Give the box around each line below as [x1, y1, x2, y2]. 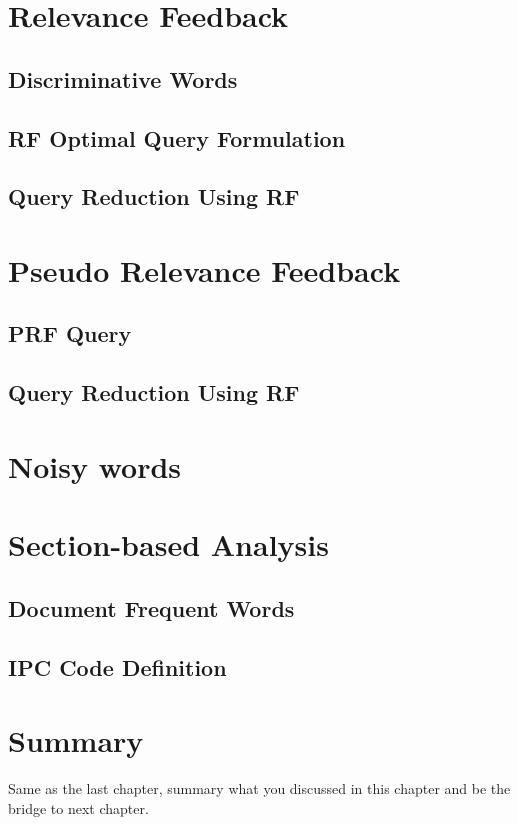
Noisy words [8, 445, 182, 486]
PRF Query [8, 318, 132, 349]
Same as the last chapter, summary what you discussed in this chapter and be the [8, 778, 511, 799]
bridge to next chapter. [8, 797, 149, 818]
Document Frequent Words [8, 592, 295, 623]
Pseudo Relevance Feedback [8, 249, 401, 290]
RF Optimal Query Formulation [8, 122, 346, 153]
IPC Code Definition [8, 651, 227, 682]
